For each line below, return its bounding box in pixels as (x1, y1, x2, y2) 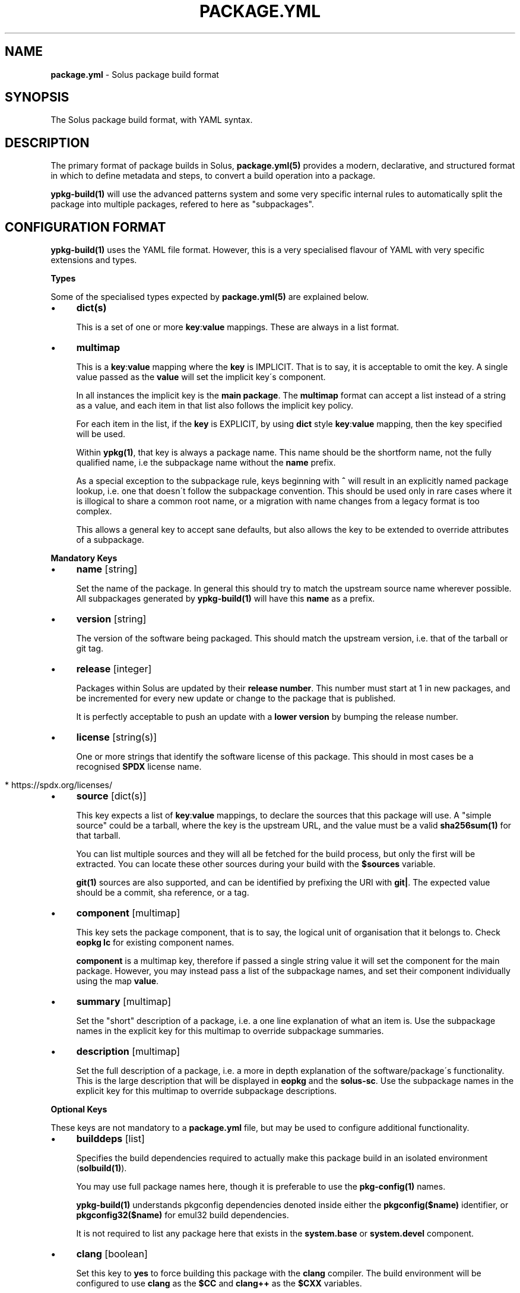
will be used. (76, 429, 126, 440)
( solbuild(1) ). (76, 1163, 127, 1174)
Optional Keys (50, 1104, 107, 1115)
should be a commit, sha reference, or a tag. (76, 887, 249, 898)
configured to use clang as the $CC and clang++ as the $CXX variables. (76, 1278, 362, 1289)
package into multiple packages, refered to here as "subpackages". (50, 199, 314, 210)
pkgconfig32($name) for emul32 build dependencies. (76, 1210, 289, 1221)
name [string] (76, 563, 138, 576)
